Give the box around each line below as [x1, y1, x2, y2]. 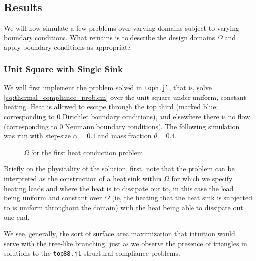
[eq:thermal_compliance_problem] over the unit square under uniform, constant [4, 92, 246, 102]
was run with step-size [4, 130, 71, 141]
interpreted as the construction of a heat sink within [4, 173, 162, 184]
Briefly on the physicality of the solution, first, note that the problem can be [4, 163, 235, 174]
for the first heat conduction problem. [31, 147, 145, 157]
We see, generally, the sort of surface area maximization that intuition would [4, 228, 235, 238]
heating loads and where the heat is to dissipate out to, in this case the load [4, 183, 234, 193]
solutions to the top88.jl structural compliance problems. [4, 248, 180, 258]
